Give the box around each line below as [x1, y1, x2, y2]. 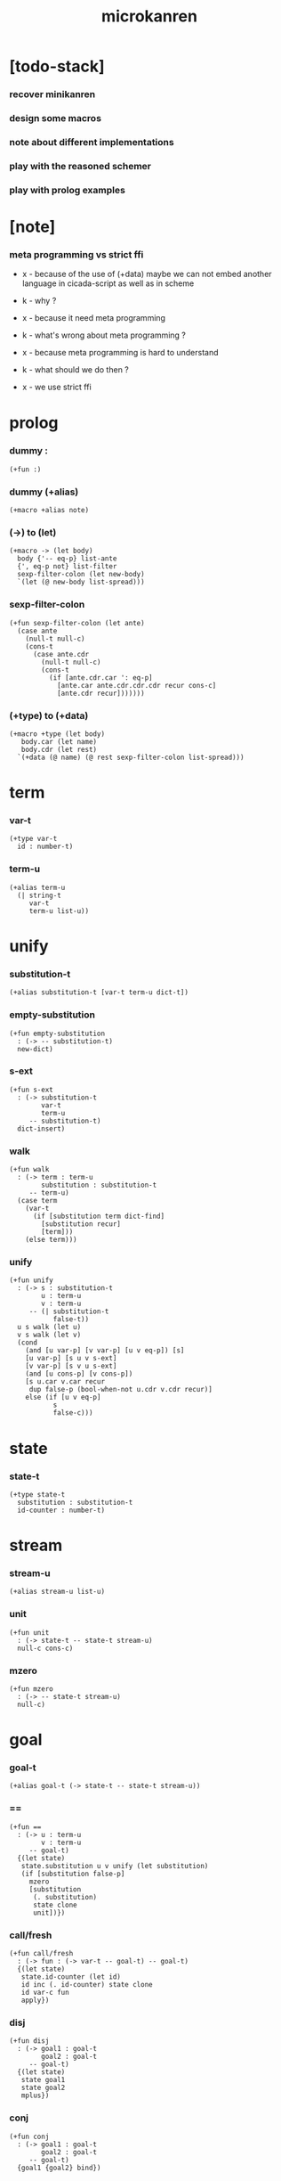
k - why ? [21, 296, 57, 306]
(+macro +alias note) [9, 506, 90, 515]
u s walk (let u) [17, 1323, 82, 1332]
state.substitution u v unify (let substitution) [20, 1861, 209, 1870]
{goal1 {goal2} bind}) [17, 2163, 101, 2172]
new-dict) [17, 1044, 53, 1053]
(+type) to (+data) [9, 709, 89, 722]
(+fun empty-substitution [9, 1029, 105, 1038]
